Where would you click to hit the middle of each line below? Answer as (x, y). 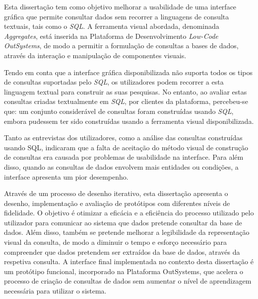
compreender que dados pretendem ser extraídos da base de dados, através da (122, 251)
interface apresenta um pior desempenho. (66, 176)
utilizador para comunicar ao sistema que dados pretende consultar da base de (123, 222)
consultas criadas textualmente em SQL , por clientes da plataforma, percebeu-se (126, 101)
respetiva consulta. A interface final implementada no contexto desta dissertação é (129, 261)
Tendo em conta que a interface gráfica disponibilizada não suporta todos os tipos (129, 72)
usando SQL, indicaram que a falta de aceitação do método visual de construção (126, 147)
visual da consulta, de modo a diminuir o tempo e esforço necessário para (115, 242)
